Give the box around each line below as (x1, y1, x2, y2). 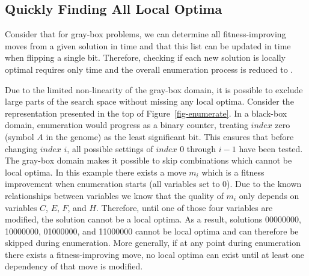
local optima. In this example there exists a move (5, 165, 186, 178)
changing (5, 142, 38, 155)
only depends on (239, 189, 299, 201)
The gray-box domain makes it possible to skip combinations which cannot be (5, 154, 292, 167)
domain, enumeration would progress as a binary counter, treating (5, 118, 248, 131)
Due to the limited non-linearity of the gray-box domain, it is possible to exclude (5, 83, 303, 96)
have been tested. (239, 142, 303, 155)
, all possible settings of (67, 142, 153, 155)
